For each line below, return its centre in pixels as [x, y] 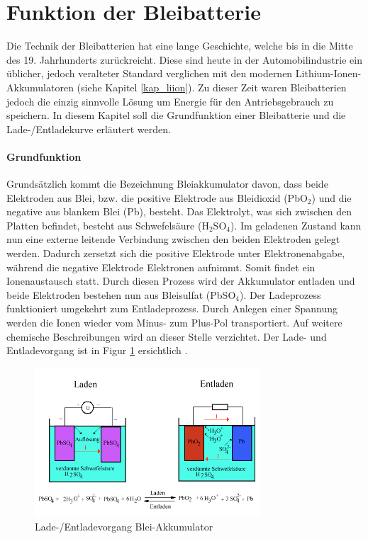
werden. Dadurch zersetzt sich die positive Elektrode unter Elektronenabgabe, [176, 253]
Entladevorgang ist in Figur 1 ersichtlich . [97, 350]
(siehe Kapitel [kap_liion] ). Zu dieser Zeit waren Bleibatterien [212, 87]
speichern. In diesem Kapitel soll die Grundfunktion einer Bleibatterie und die [176, 115]
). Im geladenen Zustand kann [296, 225]
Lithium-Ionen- [328, 73]
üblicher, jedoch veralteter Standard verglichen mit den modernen [150, 73]
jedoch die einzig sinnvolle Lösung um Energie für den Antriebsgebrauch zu [170, 101]
